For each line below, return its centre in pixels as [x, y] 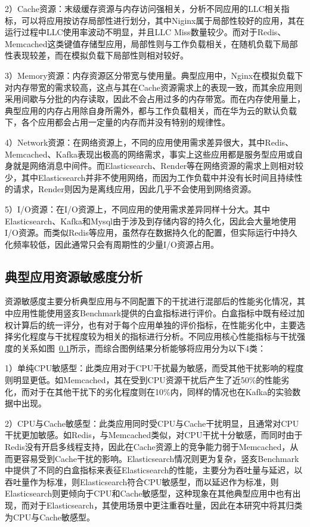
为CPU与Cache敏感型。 [50, 517]
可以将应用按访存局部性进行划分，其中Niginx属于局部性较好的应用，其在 [163, 20]
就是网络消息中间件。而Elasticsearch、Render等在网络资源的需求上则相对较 [158, 166]
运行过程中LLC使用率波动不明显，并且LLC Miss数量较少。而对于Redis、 [145, 32]
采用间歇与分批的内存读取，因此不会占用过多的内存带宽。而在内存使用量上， [155, 99]
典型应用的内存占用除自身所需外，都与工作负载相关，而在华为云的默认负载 [151, 110]
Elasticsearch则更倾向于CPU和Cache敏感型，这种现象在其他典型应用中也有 [149, 493]
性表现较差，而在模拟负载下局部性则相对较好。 [97, 55]
